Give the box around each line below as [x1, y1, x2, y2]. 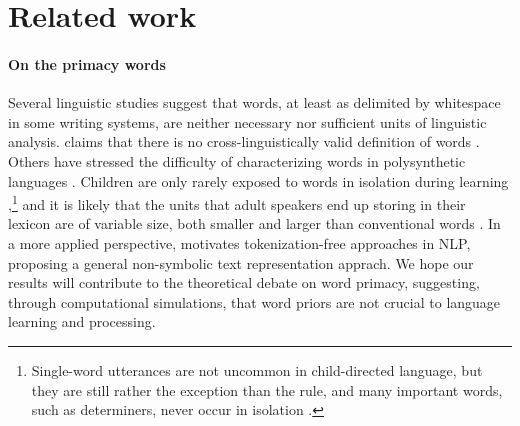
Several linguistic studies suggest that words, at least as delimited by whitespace [8, 92, 501, 113]
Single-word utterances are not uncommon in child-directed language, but [31, 359, 483, 380]
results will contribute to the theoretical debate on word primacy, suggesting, [8, 272, 480, 293]
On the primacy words [8, 53, 166, 74]
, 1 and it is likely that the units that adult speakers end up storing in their [8, 191, 466, 214]
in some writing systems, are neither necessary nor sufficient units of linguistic [8, 111, 487, 132]
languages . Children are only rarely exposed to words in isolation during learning [8, 170, 509, 191]
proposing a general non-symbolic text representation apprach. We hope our [8, 252, 474, 273]
